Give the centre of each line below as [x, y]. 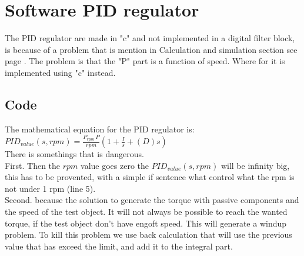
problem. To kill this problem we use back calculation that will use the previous [148, 235]
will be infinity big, [255, 165]
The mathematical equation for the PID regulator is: [100, 129]
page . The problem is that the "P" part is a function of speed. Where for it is [145, 61]
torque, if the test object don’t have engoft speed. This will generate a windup [146, 223]
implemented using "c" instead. [60, 72]
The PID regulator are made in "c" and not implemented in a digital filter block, [150, 38]
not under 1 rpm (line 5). [50, 188]
